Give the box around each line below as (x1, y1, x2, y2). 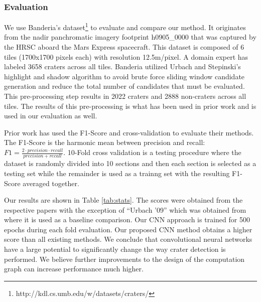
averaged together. (23, 178, 79, 188)
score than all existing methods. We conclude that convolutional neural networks (4, 234, 252, 244)
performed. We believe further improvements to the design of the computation (4, 253, 245, 264)
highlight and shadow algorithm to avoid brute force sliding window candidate (4, 71, 245, 81)
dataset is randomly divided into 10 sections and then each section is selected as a (4, 158, 256, 169)
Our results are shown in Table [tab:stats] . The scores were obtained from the (4, 195, 243, 205)
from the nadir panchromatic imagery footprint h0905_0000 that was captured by (4, 32, 256, 42)
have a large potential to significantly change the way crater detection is (4, 244, 226, 254)
